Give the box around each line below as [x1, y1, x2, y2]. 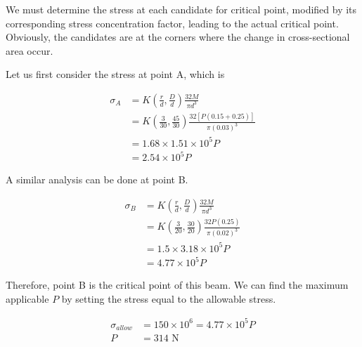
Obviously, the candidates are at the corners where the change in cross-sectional [6, 30, 350, 44]
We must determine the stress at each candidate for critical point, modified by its [6, 2, 357, 16]
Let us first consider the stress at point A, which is [6, 67, 225, 81]
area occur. [6, 43, 53, 58]
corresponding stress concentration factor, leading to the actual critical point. [6, 15, 339, 30]
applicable [6, 291, 49, 306]
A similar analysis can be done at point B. [6, 172, 188, 187]
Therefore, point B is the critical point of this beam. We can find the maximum [6, 277, 349, 292]
